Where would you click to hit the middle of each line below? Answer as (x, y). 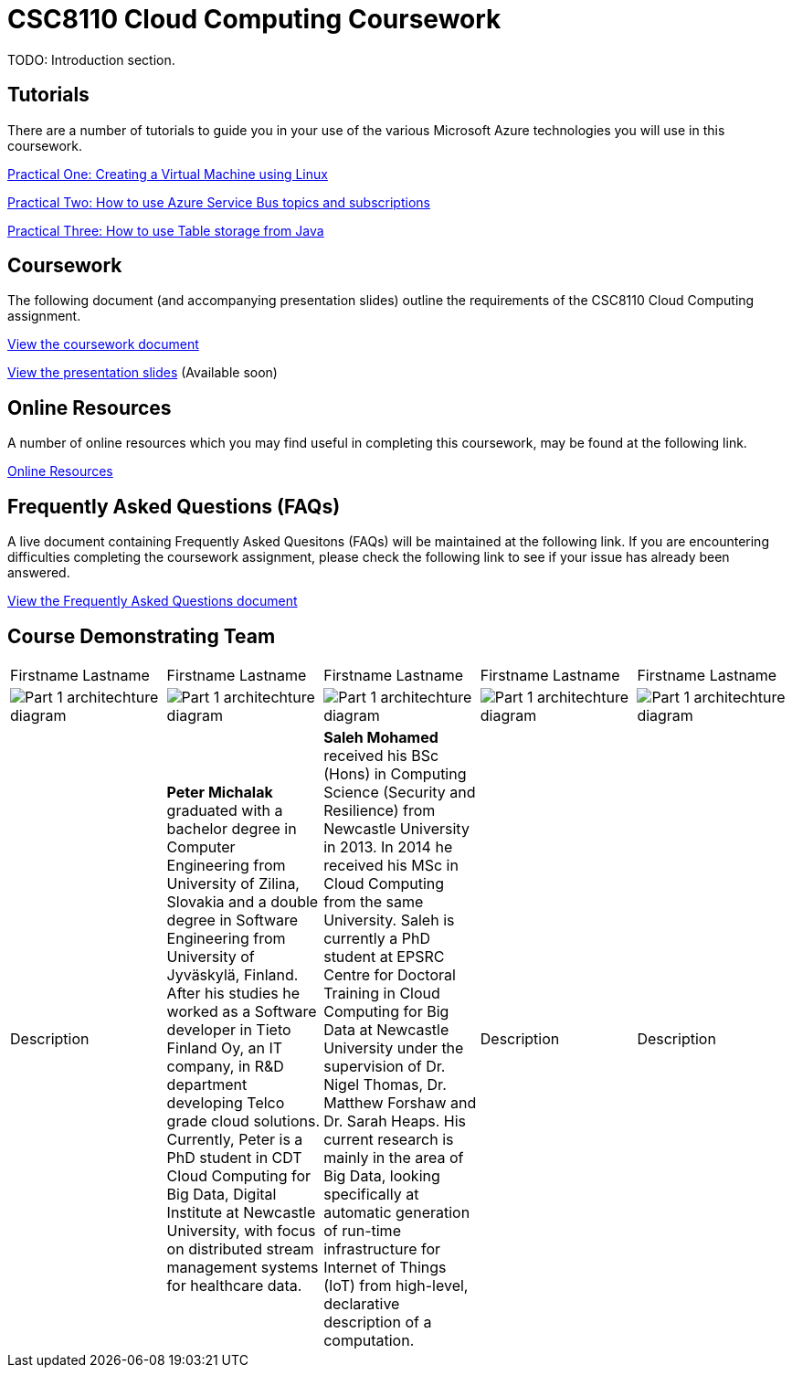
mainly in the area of (394, 1157)
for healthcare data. (234, 1285)
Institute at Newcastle (241, 1212)
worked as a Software (242, 1011)
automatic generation (397, 1212)
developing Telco (226, 1102)
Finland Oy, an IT (225, 1047)
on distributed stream (240, 1248)
